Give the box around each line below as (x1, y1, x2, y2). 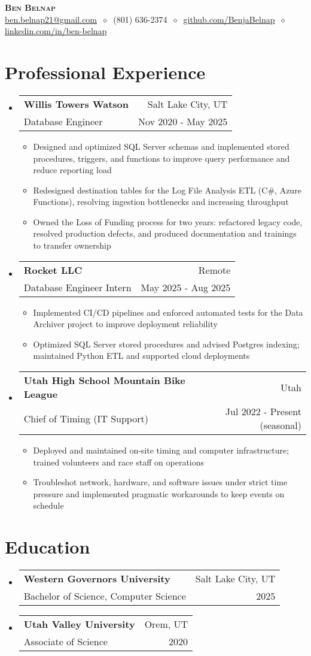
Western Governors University (23, 572, 170, 586)
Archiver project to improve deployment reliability (33, 318, 218, 330)
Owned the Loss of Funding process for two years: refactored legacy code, (33, 215, 303, 228)
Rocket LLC (23, 262, 83, 277)
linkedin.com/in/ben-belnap (5, 25, 107, 37)
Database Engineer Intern (23, 280, 132, 294)
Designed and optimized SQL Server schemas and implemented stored (33, 140, 289, 152)
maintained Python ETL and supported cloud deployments (33, 349, 250, 362)
